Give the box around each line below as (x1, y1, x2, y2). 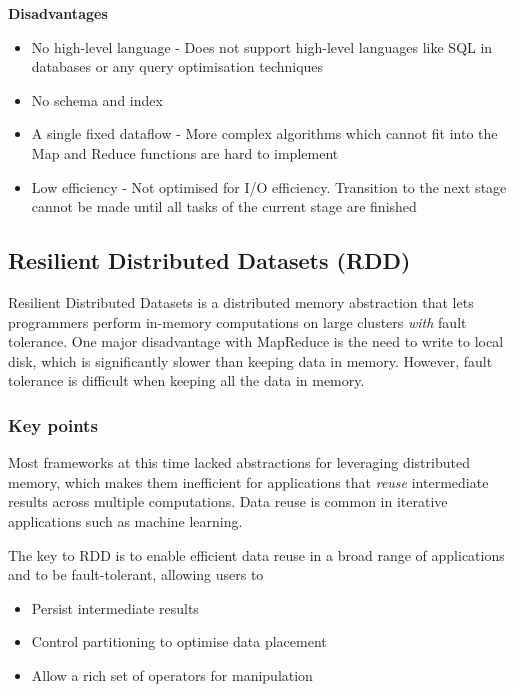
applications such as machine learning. (8, 510, 243, 531)
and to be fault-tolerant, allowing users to (8, 564, 264, 585)
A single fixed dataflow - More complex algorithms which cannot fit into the (31, 123, 498, 144)
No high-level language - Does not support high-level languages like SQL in (31, 36, 493, 57)
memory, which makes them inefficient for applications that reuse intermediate (8, 471, 489, 492)
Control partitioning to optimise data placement (31, 631, 327, 652)
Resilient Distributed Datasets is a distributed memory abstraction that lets (8, 291, 474, 312)
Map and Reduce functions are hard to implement (31, 142, 339, 163)
